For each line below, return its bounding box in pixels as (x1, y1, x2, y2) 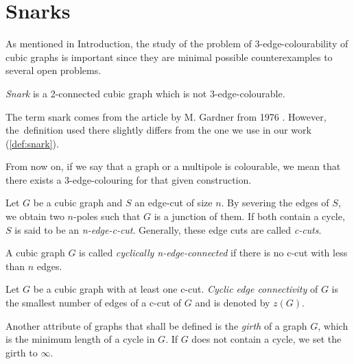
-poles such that (73, 209, 141, 223)
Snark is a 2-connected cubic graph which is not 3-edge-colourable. (5, 86, 285, 100)
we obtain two (5, 209, 64, 223)
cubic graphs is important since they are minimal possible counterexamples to (5, 49, 333, 64)
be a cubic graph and (33, 195, 123, 210)
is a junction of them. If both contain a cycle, (154, 209, 345, 223)
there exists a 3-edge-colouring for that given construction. (5, 172, 252, 186)
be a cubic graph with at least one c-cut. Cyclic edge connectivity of (33, 282, 318, 296)
